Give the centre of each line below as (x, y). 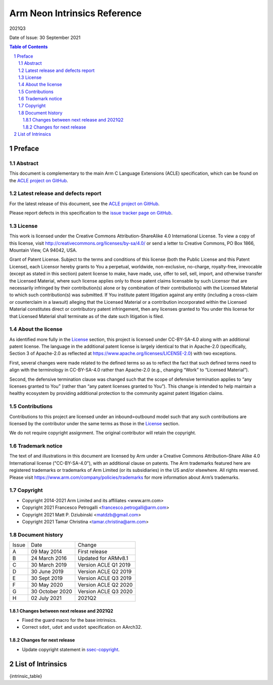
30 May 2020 (47, 585)
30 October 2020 (52, 591)
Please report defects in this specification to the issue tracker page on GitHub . (91, 213)
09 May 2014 (47, 552)
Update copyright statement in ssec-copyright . (71, 649)
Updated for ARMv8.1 (103, 558)
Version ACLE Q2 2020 (105, 585)
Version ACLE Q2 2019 (105, 572)
